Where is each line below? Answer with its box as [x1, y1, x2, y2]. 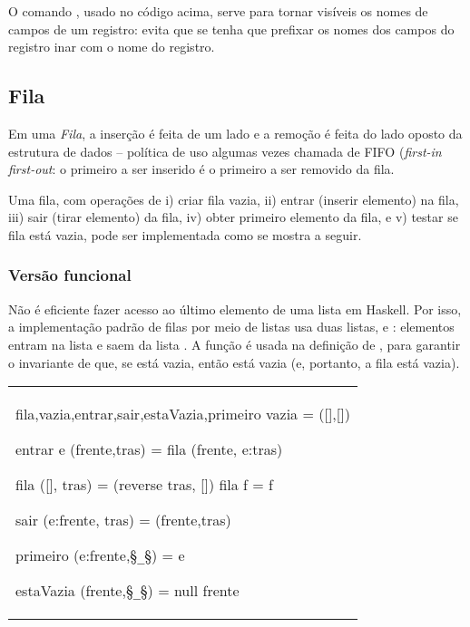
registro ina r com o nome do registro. [8, 37, 215, 56]
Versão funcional [8, 264, 132, 286]
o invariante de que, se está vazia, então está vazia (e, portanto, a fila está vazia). [8, 352, 460, 371]
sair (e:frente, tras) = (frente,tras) [15, 509, 231, 531]
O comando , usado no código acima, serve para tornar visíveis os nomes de [8, 2, 428, 20]
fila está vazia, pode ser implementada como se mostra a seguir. [8, 225, 362, 244]
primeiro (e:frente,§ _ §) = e [15, 545, 185, 566]
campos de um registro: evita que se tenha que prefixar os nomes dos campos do [8, 19, 455, 38]
